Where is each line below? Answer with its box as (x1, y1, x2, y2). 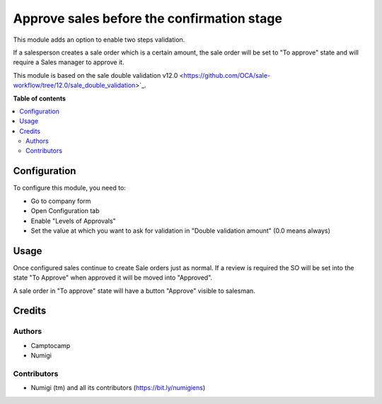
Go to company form (30, 197, 91, 205)
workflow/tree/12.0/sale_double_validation (13, 81, 136, 90)
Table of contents (13, 94, 66, 103)
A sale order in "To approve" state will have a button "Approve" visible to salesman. (13, 287, 256, 295)
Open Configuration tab (30, 207, 100, 215)
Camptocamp (30, 341, 71, 350)
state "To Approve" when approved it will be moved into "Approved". (13, 273, 213, 282)
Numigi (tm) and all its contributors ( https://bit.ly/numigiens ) (30, 383, 206, 392)
